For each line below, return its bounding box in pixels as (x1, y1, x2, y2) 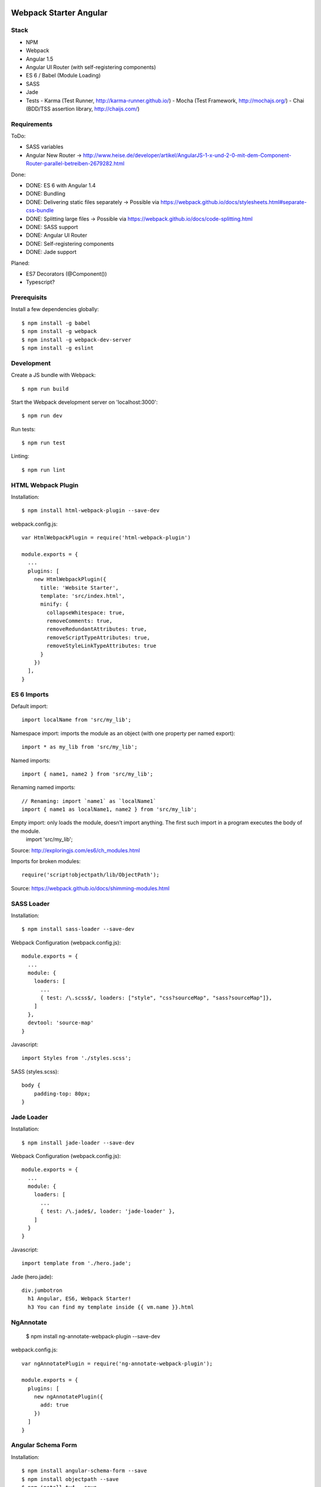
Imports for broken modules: (11, 858, 81, 865)
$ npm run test (21, 440, 66, 446)
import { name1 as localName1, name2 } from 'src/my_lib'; (21, 806, 197, 813)
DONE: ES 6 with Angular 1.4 (26, 181, 96, 189)
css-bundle (26, 207, 54, 214)
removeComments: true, (46, 617, 113, 625)
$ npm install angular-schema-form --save (21, 1467, 147, 1475)
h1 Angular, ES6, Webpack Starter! (27, 1295, 132, 1302)
